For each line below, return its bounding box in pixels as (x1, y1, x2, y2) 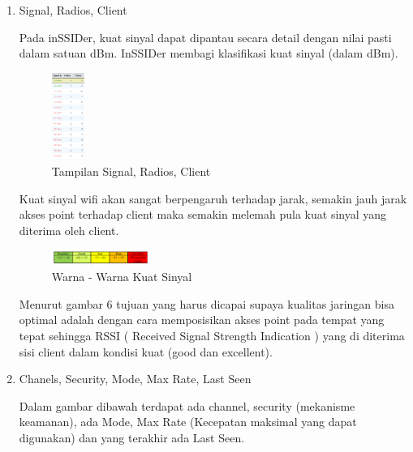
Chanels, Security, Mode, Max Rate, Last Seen (19, 370, 252, 387)
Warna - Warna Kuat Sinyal (51, 268, 192, 285)
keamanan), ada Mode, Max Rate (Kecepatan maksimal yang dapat (19, 413, 357, 430)
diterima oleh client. (19, 221, 119, 238)
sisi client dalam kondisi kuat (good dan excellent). (19, 343, 273, 360)
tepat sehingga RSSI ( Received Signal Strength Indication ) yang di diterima (19, 326, 405, 343)
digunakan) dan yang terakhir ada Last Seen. (19, 429, 245, 446)
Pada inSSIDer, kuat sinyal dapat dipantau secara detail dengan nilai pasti (19, 28, 392, 45)
